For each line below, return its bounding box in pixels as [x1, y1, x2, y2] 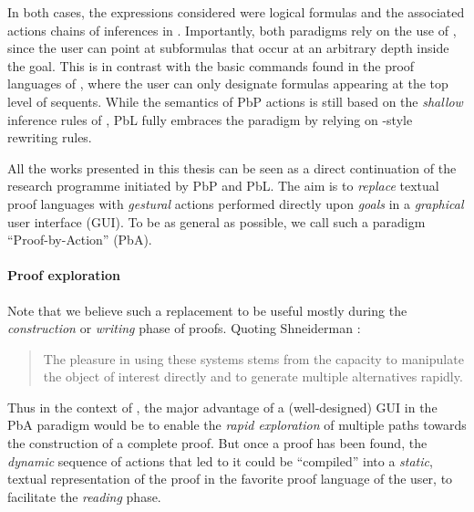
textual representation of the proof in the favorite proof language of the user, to [7, 469, 453, 488]
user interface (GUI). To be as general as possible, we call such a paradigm [7, 212, 426, 231]
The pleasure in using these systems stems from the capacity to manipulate [43, 349, 464, 368]
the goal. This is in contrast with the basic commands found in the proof [7, 56, 415, 75]
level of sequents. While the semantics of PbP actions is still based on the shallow [7, 91, 463, 110]
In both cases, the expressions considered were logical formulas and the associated [7, 3, 465, 21]
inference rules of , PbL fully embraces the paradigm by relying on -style [7, 110, 413, 129]
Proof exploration [7, 266, 120, 285]
